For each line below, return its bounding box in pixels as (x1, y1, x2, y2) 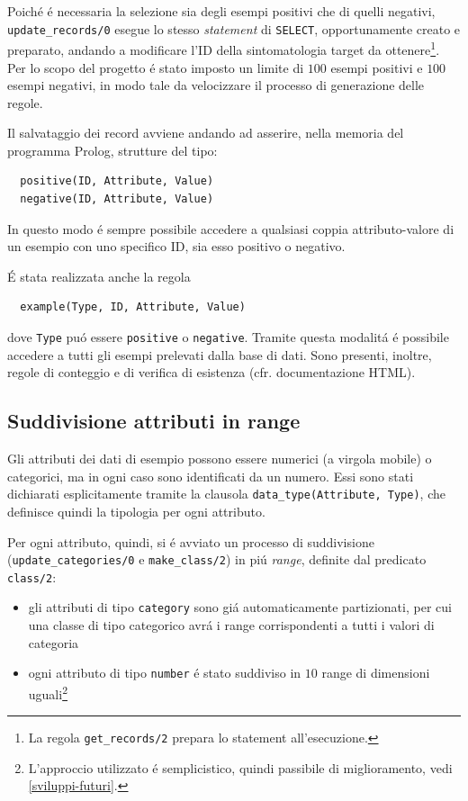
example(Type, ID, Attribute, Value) (20, 301, 246, 314)
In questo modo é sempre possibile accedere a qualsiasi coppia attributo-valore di (7, 219, 454, 238)
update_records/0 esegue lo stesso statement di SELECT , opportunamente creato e (7, 19, 461, 38)
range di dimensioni (321, 663, 430, 682)
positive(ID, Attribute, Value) (20, 175, 214, 188)
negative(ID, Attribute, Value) (20, 193, 214, 206)
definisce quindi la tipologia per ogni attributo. (7, 501, 265, 520)
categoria (28, 633, 79, 652)
